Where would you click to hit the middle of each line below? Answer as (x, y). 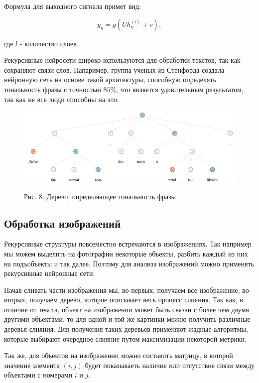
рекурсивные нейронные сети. (50, 273)
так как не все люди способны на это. (62, 99)
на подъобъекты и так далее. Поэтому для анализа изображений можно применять (129, 263)
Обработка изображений (63, 223)
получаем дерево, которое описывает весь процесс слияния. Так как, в (136, 300)
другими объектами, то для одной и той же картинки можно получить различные (127, 319)
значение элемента (32, 365)
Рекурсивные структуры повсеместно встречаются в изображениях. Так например (128, 244)
